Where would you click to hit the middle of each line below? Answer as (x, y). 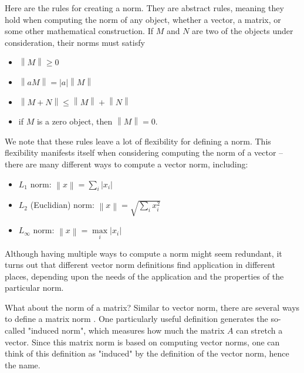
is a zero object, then (75, 121)
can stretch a (259, 330)
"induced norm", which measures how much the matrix (126, 330)
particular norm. (34, 288)
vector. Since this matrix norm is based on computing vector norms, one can (142, 342)
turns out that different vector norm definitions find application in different (140, 265)
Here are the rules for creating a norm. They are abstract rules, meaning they (144, 8)
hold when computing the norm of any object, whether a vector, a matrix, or (143, 19)
